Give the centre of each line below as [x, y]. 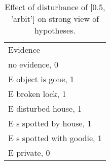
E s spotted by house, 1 [50, 123]
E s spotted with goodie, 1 [55, 138]
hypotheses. [55, 30]
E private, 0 [29, 153]
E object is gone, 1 [41, 79]
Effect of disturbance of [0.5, [55, 7]
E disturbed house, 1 [45, 108]
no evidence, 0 [33, 64]
